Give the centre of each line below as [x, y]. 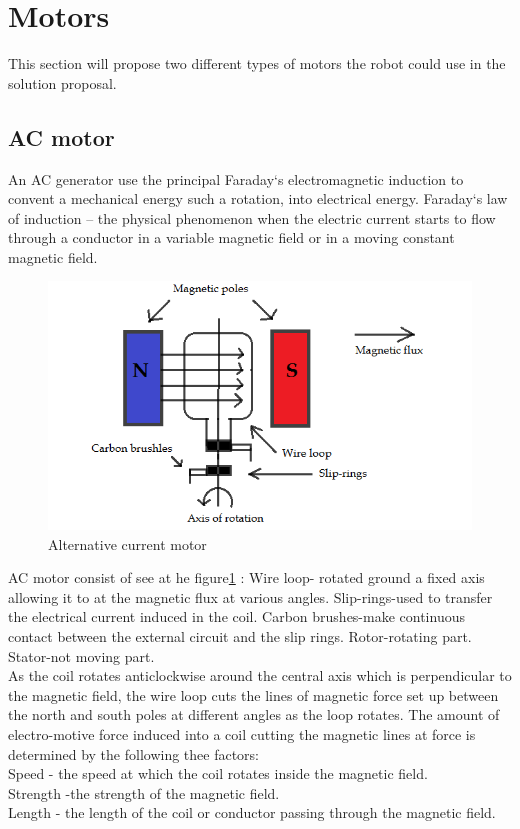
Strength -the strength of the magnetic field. [144, 792]
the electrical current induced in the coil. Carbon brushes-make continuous [236, 616]
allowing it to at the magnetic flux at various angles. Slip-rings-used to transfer [250, 596]
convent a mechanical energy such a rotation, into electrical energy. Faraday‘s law [258, 198]
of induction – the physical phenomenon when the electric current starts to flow [252, 217]
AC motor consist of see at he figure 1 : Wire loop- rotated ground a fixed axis [246, 577]
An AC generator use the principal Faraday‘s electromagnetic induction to [236, 178]
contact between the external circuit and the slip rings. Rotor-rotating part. [240, 636]
